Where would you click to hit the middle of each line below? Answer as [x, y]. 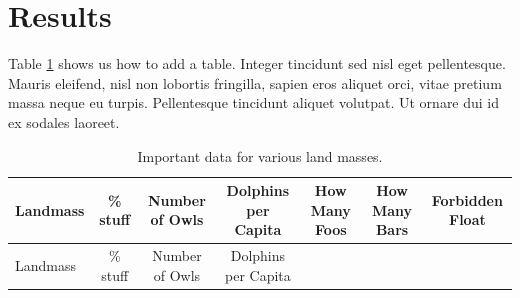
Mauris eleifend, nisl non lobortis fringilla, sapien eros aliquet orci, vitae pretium [255, 82]
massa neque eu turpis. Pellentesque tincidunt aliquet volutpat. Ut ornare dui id [254, 102]
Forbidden [467, 199]
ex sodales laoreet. [64, 121]
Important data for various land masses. [260, 155]
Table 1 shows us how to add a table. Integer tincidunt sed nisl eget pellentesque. [257, 63]
